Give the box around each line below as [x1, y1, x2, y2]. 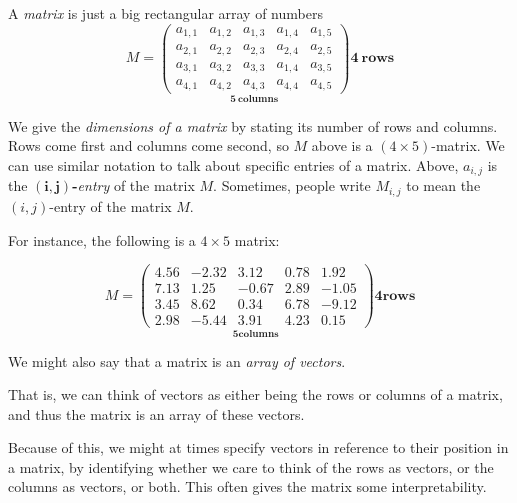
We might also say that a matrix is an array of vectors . [8, 350, 346, 371]
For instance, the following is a [8, 229, 196, 250]
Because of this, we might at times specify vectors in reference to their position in [8, 437, 509, 458]
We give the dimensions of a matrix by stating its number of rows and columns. [8, 115, 498, 136]
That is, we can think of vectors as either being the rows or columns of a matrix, [8, 384, 503, 405]
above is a [311, 135, 373, 156]
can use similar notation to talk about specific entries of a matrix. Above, [8, 155, 459, 175]
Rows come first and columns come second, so [8, 135, 289, 156]
